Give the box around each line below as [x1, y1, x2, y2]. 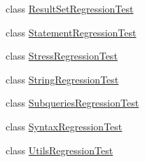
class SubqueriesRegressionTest [6, 95, 139, 110]
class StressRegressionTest [6, 48, 118, 63]
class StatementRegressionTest [6, 25, 137, 39]
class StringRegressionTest [6, 72, 119, 86]
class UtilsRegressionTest [6, 142, 113, 157]
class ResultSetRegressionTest [6, 1, 134, 15]
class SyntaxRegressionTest [6, 119, 123, 133]
